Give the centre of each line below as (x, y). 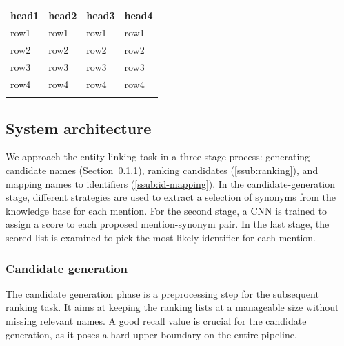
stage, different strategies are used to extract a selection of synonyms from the (171, 197)
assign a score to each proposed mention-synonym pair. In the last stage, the (168, 224)
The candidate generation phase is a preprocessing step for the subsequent (162, 293)
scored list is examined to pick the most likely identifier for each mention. (161, 237)
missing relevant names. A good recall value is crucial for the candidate (156, 320)
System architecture (79, 128)
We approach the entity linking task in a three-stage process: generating (158, 156)
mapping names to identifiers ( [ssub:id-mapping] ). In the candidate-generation (170, 183)
